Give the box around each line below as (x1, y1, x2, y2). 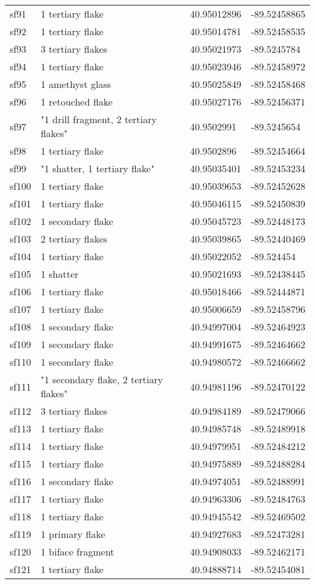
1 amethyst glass (41, 77, 111, 91)
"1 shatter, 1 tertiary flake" (41, 161, 154, 175)
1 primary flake (41, 527, 105, 541)
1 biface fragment (41, 545, 114, 559)
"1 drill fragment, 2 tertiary (41, 112, 157, 126)
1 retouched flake (41, 95, 113, 109)
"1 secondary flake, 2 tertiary (41, 372, 163, 386)
